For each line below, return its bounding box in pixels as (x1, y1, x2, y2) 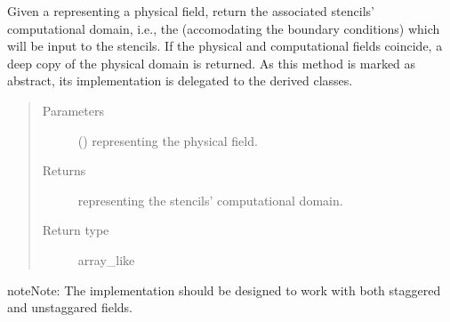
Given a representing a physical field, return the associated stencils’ (7, 2, 374, 20)
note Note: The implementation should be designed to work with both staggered (7, 280, 441, 299)
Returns (42, 161, 86, 180)
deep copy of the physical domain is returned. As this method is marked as (7, 53, 416, 72)
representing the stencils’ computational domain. (77, 190, 343, 209)
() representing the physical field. (77, 131, 258, 149)
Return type (42, 221, 109, 239)
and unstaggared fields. (7, 298, 133, 317)
